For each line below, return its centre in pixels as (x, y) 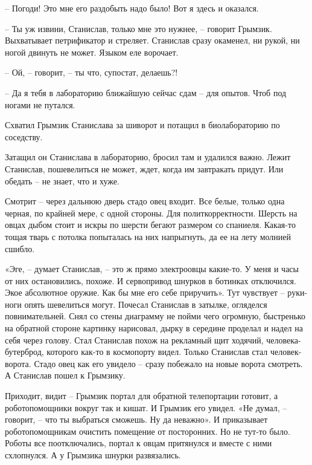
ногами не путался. (40, 104)
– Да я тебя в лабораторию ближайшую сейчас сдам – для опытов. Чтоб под (146, 92)
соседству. (24, 136)
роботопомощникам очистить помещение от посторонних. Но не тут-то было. (148, 431)
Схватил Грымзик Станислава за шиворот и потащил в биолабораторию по (142, 125)
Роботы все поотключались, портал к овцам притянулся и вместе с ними (138, 443)
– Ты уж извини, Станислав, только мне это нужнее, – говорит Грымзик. (138, 28)
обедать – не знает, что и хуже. (62, 180)
